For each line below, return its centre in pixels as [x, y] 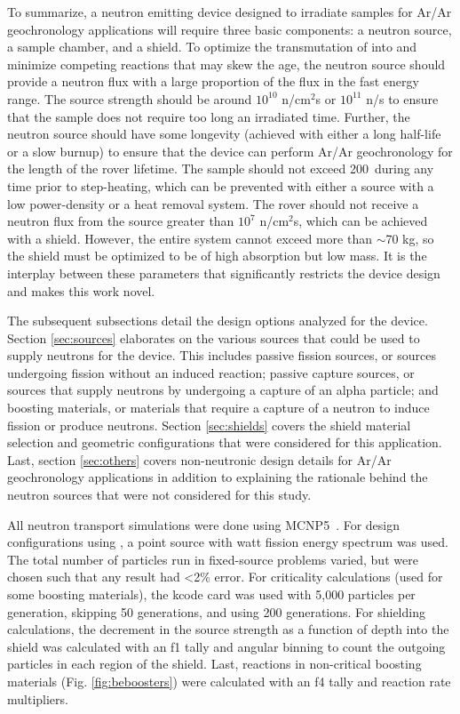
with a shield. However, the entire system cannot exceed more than [190, 238]
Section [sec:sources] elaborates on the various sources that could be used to [214, 337]
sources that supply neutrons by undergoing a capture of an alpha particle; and [223, 390]
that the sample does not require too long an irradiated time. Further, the [209, 116]
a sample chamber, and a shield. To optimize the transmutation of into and [212, 47]
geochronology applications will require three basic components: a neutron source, [230, 29]
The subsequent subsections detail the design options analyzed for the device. [218, 321]
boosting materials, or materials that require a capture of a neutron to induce [218, 408]
